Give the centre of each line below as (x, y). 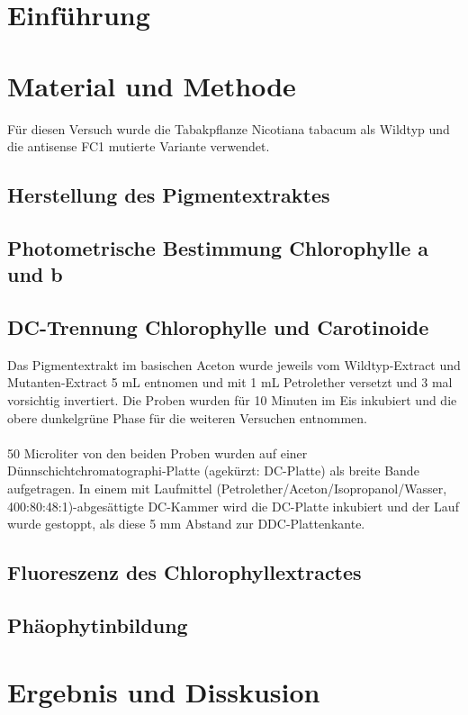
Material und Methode (152, 85)
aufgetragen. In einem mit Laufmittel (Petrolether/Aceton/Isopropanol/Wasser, (227, 488)
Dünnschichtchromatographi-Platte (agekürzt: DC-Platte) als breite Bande (213, 471)
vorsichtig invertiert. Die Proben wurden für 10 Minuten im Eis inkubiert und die (232, 400)
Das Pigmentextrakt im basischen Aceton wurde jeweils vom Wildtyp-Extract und (234, 364)
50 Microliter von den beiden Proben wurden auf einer (157, 453)
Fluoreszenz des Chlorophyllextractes (184, 572)
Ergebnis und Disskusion (164, 691)
